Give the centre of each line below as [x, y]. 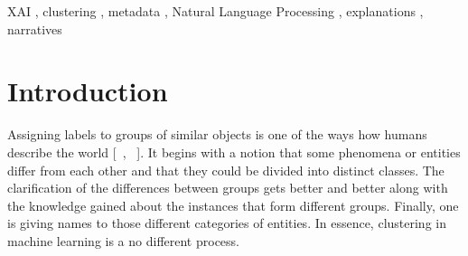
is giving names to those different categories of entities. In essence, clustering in [227, 223]
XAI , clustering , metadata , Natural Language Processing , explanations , [215, 11]
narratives [35, 28]
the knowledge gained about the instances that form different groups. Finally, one [233, 205]
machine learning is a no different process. [123, 240]
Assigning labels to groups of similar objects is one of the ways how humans [217, 134]
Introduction [88, 91]
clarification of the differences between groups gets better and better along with [228, 188]
